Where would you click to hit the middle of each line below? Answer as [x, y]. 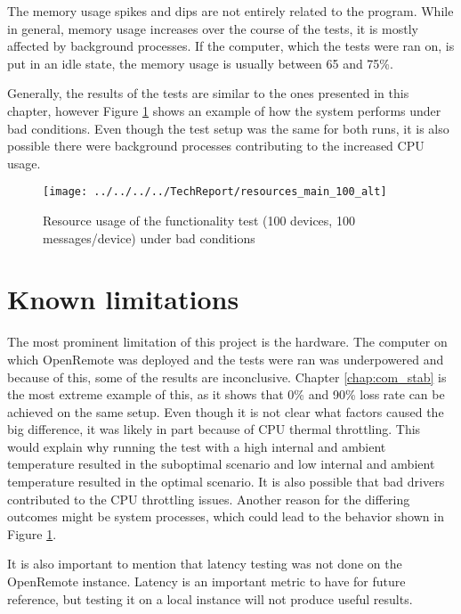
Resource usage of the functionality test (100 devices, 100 [199, 220]
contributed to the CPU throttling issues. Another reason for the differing [209, 499]
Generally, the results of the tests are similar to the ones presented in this [208, 93]
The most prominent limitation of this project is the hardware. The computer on [227, 342]
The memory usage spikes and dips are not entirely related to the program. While [230, 11]
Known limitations [123, 299]
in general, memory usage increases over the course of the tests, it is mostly [213, 28]
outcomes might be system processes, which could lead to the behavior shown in [226, 516]
